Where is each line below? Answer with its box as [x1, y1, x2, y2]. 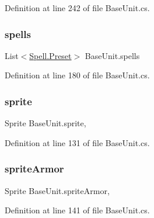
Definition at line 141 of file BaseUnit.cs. [5, 204, 150, 216]
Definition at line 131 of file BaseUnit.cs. [5, 136, 150, 148]
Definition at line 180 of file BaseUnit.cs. [5, 69, 150, 81]
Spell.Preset [29, 49, 72, 61]
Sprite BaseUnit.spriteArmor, [5, 184, 110, 196]
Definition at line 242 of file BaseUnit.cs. [5, 2, 150, 13]
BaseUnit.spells [85, 49, 140, 61]
